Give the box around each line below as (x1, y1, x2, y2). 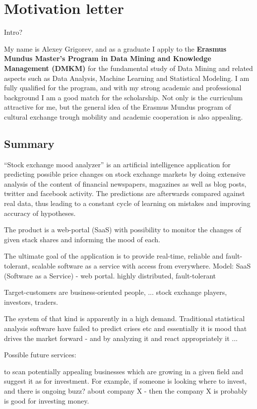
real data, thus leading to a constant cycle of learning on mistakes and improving (4, 198, 251, 208)
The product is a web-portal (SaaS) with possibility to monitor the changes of (4, 224, 242, 235)
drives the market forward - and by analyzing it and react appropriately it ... (4, 333, 238, 343)
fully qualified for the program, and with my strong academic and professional (4, 82, 242, 93)
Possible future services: (4, 349, 76, 360)
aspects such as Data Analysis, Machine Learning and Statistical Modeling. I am (4, 72, 250, 83)
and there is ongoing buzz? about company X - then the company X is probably (4, 385, 248, 396)
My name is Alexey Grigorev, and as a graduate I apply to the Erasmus (4, 43, 227, 54)
